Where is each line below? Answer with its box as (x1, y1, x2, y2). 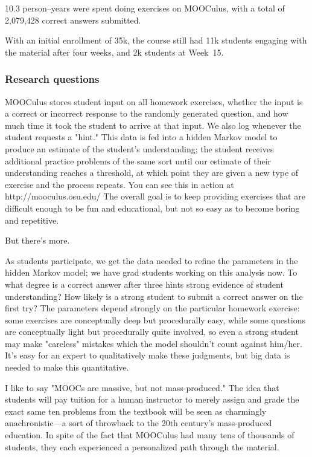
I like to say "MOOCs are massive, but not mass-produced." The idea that (5, 381, 279, 394)
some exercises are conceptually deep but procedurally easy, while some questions (5, 313, 306, 326)
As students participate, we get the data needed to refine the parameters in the (5, 254, 298, 267)
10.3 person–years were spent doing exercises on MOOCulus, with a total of (5, 2, 285, 14)
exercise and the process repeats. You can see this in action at (5, 178, 234, 190)
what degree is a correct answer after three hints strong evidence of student (5, 277, 284, 290)
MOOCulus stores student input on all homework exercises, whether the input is (5, 95, 303, 108)
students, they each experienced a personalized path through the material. (5, 440, 279, 453)
